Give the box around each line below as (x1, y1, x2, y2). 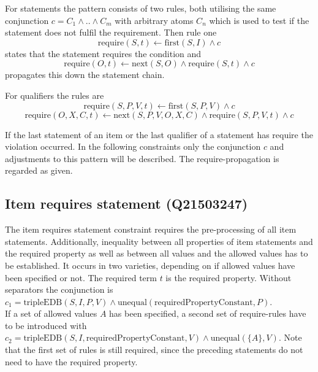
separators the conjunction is (5, 283, 113, 296)
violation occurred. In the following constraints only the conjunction (5, 140, 261, 153)
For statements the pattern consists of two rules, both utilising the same (5, 2, 276, 14)
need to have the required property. (5, 355, 138, 368)
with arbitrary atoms (115, 14, 194, 26)
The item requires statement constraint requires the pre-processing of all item (5, 223, 297, 236)
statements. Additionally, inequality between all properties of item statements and (5, 234, 313, 247)
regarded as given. (5, 164, 73, 177)
